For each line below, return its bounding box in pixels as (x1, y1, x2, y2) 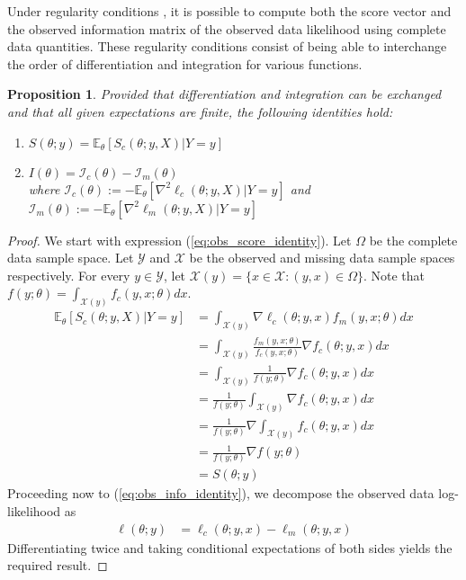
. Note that (363, 265, 425, 284)
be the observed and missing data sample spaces (189, 248, 455, 267)
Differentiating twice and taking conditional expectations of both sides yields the (7, 538, 453, 557)
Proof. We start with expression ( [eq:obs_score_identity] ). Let (7, 230, 352, 249)
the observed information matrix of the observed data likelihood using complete (7, 19, 446, 38)
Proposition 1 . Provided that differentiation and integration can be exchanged (7, 85, 442, 103)
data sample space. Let (7, 248, 134, 267)
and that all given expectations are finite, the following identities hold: (7, 102, 393, 120)
